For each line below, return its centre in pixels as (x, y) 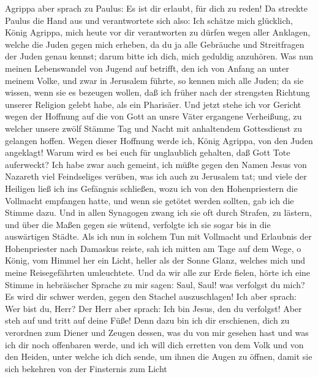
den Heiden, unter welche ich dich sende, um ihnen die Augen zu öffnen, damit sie (159, 356)
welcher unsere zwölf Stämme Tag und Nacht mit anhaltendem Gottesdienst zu (153, 128)
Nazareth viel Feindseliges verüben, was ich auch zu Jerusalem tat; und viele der (156, 176)
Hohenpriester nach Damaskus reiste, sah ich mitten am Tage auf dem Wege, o (153, 248)
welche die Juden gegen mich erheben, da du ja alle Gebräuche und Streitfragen (155, 44)
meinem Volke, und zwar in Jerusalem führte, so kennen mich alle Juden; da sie (154, 80)
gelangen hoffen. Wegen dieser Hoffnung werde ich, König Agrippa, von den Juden (159, 140)
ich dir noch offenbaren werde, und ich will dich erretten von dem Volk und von (154, 344)
